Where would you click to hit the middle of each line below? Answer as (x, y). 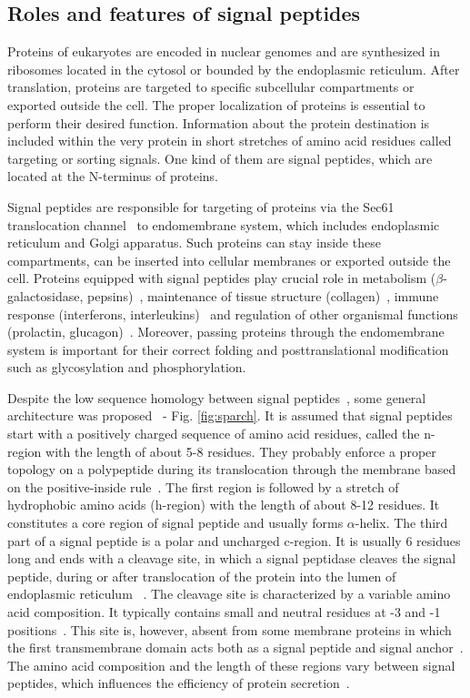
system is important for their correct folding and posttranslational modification (228, 349)
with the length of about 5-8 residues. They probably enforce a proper (241, 451)
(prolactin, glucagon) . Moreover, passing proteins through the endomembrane (226, 332)
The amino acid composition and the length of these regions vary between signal (231, 665)
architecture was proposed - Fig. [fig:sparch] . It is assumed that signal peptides (230, 415)
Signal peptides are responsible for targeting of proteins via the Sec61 (201, 206)
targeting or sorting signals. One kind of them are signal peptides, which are (220, 158)
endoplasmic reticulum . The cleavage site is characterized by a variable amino (229, 594)
